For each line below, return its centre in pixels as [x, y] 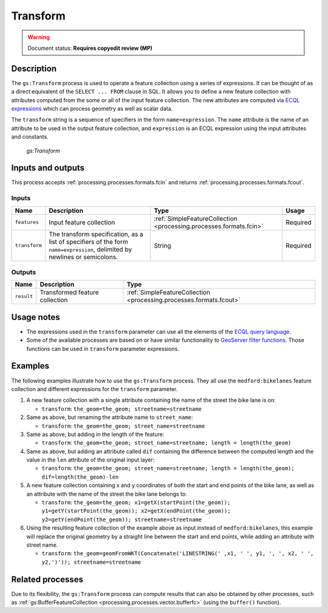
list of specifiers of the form [89, 241]
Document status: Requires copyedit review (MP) [90, 48]
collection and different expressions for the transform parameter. [94, 389]
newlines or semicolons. [84, 257]
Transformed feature [70, 293]
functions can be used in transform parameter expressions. [103, 348]
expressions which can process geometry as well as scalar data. [92, 109]
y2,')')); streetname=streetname [91, 562]
